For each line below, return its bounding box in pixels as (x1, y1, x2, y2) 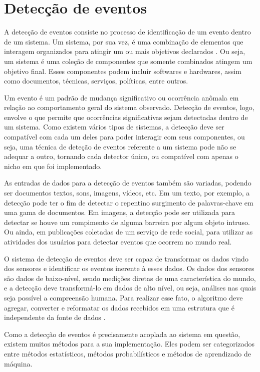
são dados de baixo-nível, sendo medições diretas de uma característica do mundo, (4, 272, 256, 283)
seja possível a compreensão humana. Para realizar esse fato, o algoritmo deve (4, 292, 243, 302)
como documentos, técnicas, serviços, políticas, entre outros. (4, 75, 188, 86)
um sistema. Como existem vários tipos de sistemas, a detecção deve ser (4, 121, 224, 132)
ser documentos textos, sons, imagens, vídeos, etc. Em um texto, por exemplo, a (4, 187, 250, 198)
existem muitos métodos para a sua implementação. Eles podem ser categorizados (4, 338, 255, 349)
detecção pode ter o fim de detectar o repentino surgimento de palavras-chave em (4, 197, 253, 207)
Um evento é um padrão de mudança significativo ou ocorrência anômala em (4, 92, 239, 102)
